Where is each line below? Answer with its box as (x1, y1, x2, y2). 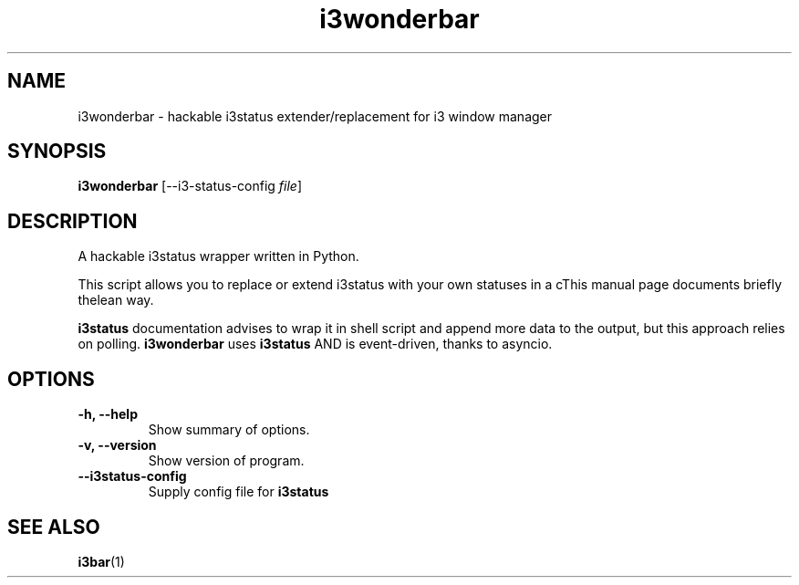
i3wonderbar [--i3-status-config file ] (78, 178, 303, 194)
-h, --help (78, 406, 138, 423)
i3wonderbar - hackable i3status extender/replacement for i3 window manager (78, 108, 553, 124)
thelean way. (78, 292, 154, 308)
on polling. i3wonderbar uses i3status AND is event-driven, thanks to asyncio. (78, 336, 553, 352)
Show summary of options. (148, 422, 310, 438)
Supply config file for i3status (148, 484, 329, 500)
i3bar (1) (78, 553, 125, 569)
